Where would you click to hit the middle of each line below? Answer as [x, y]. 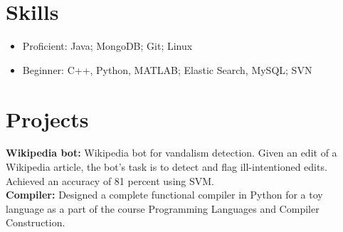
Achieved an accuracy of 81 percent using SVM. [110, 180]
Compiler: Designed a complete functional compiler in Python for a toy [164, 195]
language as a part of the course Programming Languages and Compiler [163, 208]
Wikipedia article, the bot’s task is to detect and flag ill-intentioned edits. [167, 167]
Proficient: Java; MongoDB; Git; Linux [107, 46]
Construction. [36, 222]
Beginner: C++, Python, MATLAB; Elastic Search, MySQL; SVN [167, 69]
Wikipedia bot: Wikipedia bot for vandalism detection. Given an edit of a [171, 153]
